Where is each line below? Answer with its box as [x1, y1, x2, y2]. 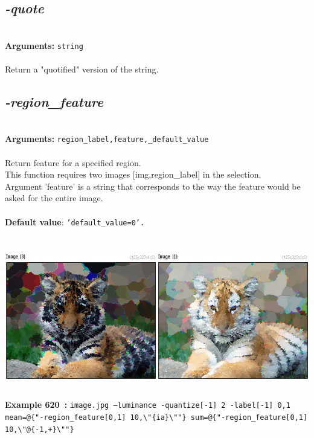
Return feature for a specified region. [5, 156, 141, 169]
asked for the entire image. [5, 192, 103, 204]
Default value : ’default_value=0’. [5, 215, 145, 228]
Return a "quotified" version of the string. [5, 63, 159, 76]
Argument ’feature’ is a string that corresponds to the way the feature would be [5, 179, 301, 192]
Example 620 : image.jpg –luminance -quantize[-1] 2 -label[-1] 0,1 [5, 398, 290, 411]
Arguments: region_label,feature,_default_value [5, 132, 209, 145]
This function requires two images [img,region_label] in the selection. [5, 168, 261, 181]
